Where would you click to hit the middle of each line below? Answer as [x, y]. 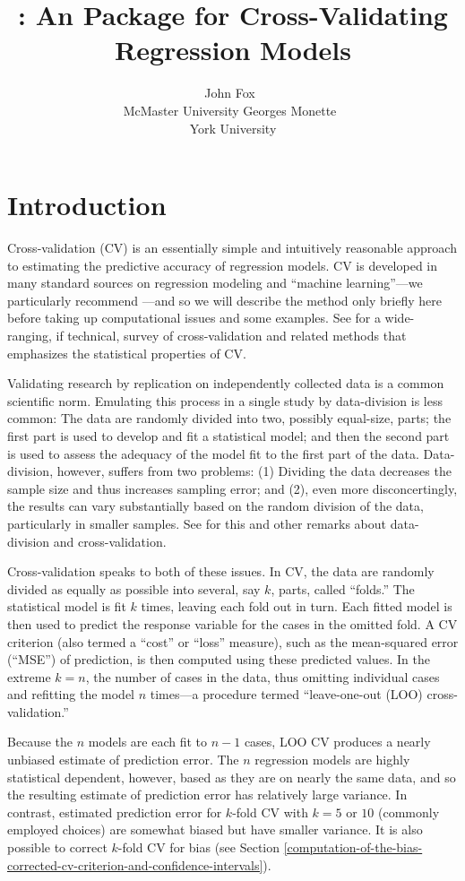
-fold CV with [270, 812]
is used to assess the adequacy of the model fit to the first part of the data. [213, 453]
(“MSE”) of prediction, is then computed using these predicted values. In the [219, 659]
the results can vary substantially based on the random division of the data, [215, 506]
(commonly [409, 812]
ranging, [30, 335]
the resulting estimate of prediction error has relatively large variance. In [207, 795]
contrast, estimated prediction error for [115, 812]
